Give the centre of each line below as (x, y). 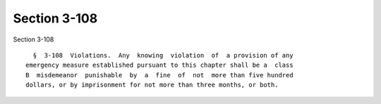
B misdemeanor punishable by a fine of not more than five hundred (159, 75)
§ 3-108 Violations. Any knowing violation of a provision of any (163, 55)
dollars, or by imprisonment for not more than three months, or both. (152, 85)
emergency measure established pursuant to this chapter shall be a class (159, 65)
